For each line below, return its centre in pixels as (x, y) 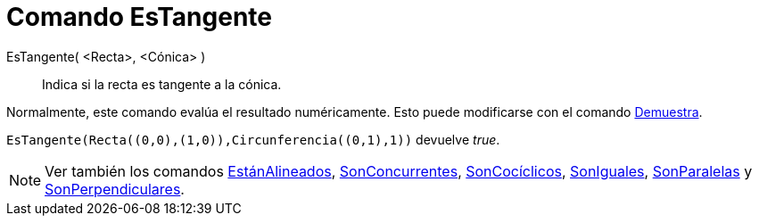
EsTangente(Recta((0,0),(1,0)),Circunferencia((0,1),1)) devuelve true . (253, 139)
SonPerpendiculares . (115, 189)
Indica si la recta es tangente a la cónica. (162, 84)
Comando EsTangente (139, 17)
